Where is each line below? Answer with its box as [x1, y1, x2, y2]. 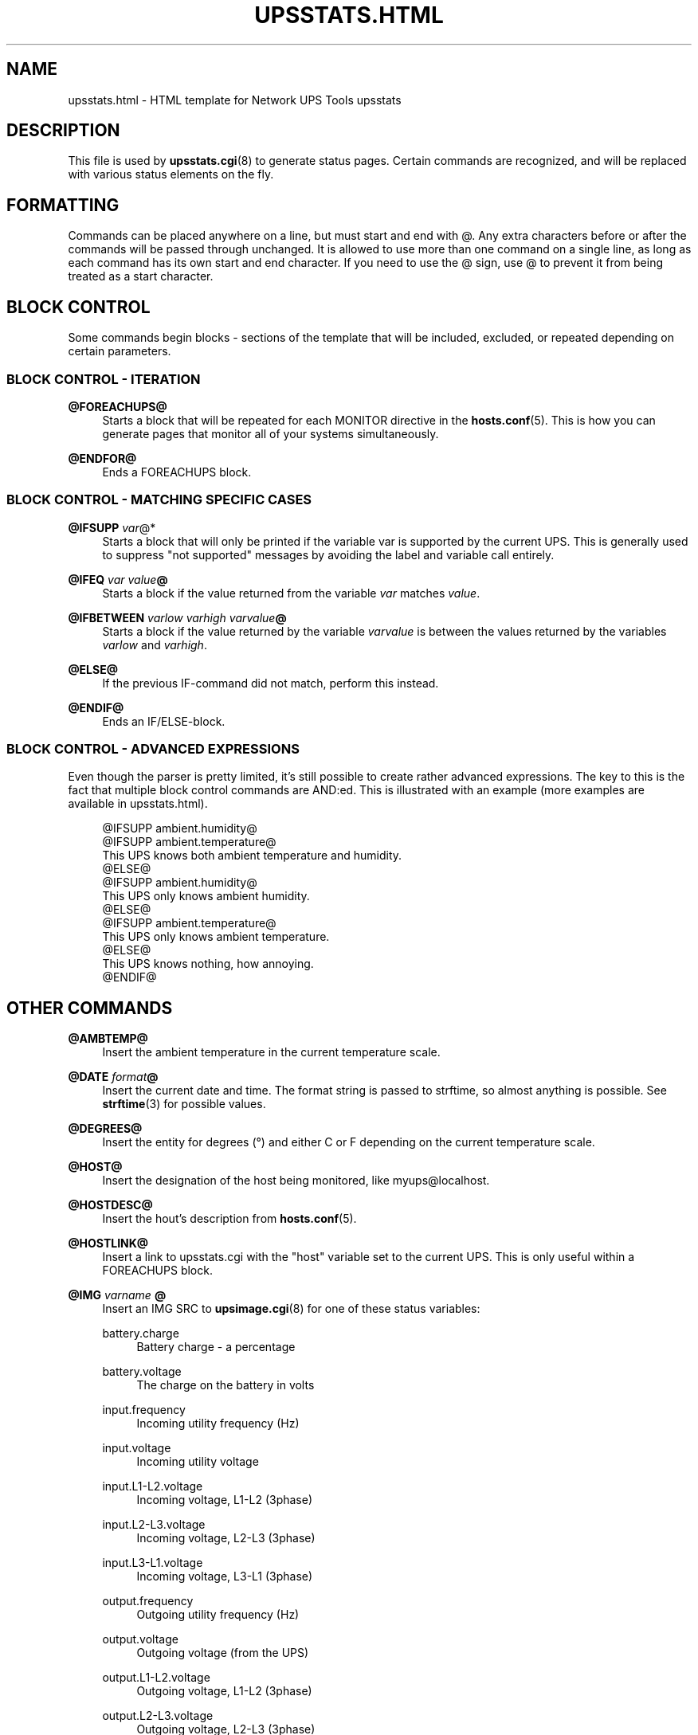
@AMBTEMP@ [68, 1032, 148, 1046]
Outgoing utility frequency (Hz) [136, 1608, 300, 1622]
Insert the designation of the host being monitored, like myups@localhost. [102, 1173, 490, 1188]
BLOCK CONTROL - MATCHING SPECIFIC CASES [6, 492, 312, 508]
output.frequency [102, 1594, 194, 1608]
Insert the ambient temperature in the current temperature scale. [102, 1045, 441, 1059]
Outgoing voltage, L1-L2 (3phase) [136, 1684, 312, 1698]
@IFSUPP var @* [68, 520, 156, 535]
